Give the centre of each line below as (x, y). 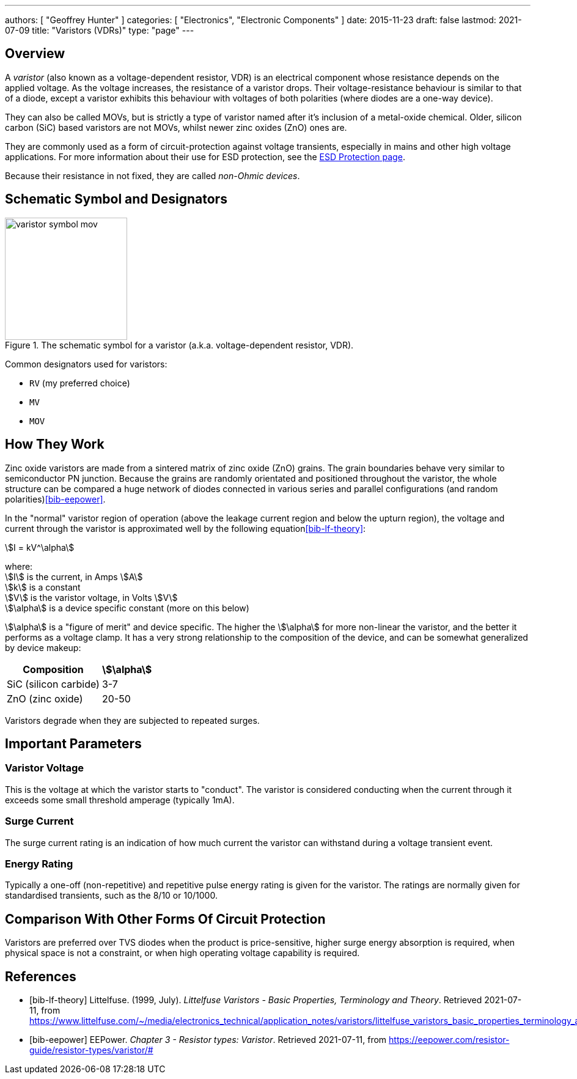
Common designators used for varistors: (86, 364)
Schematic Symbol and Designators (116, 199)
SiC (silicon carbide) (53, 684)
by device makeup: (43, 647)
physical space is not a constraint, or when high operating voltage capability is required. (182, 953)
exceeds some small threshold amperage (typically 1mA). (120, 800)
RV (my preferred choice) (80, 383)
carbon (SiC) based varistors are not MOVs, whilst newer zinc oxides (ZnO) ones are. (176, 127)
